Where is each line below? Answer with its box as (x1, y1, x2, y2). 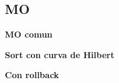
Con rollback (5, 68, 59, 81)
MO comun (5, 28, 53, 41)
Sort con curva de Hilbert (5, 48, 115, 61)
